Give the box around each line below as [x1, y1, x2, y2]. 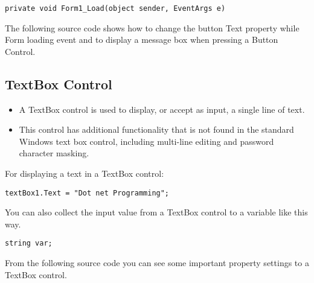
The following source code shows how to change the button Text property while [5, 21, 300, 34]
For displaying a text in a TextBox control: [5, 167, 164, 180]
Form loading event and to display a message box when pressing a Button [5, 33, 278, 46]
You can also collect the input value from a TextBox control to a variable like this [5, 206, 308, 218]
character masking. [19, 147, 89, 159]
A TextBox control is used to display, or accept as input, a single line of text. [19, 103, 305, 115]
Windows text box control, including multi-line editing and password [19, 135, 274, 147]
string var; [5, 239, 53, 248]
